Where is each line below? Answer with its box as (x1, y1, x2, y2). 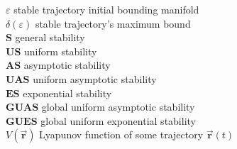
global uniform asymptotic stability (41, 99, 195, 114)
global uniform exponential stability (40, 113, 196, 128)
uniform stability (24, 43, 97, 58)
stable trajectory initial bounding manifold (13, 2, 199, 16)
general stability (15, 30, 85, 45)
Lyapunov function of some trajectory (39, 127, 204, 142)
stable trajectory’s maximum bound (35, 16, 191, 31)
